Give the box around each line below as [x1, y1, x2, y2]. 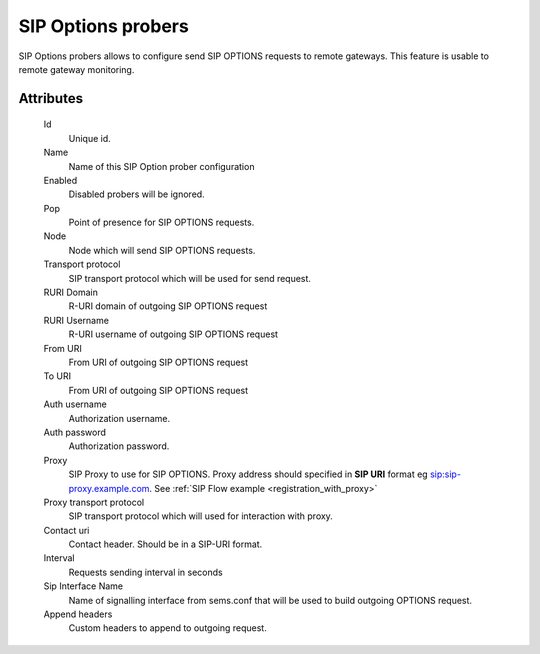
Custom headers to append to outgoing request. [68, 622, 267, 634]
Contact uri [43, 524, 90, 536]
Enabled [43, 174, 78, 186]
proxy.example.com [68, 482, 150, 494]
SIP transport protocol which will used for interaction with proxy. [68, 510, 334, 522]
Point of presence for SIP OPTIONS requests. [68, 216, 255, 229]
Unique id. [68, 132, 112, 144]
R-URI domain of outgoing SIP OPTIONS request [68, 300, 268, 312]
